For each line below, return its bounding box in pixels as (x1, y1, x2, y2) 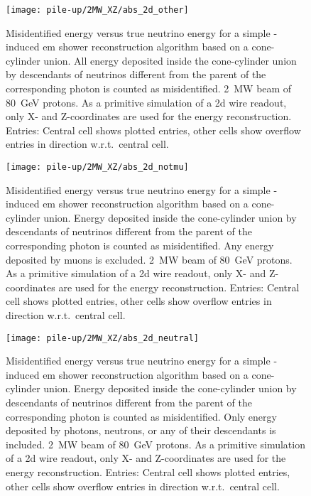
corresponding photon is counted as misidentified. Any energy (6, 238, 274, 253)
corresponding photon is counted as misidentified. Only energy (6, 409, 277, 424)
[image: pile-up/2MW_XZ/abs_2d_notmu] (6, 162, 189, 172)
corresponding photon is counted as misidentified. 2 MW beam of (6, 81, 292, 96)
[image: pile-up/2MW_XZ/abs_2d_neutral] (6, 333, 200, 343)
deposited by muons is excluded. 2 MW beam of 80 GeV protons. (6, 252, 293, 266)
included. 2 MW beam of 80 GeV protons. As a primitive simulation (6, 436, 305, 451)
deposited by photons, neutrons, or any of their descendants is (6, 423, 276, 438)
